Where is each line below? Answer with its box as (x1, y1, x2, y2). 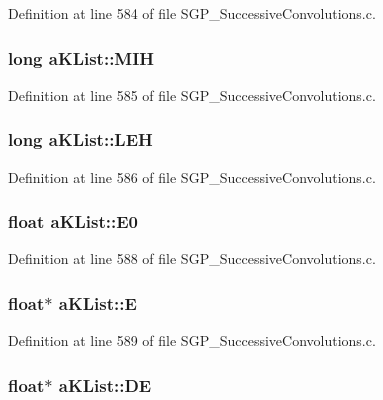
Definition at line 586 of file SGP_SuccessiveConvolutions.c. (8, 166, 376, 187)
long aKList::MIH (8, 45, 155, 70)
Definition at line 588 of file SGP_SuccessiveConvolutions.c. (8, 248, 376, 269)
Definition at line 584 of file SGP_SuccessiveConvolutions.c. (8, 3, 376, 23)
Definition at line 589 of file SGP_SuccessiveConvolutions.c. (8, 330, 376, 351)
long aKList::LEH (8, 127, 153, 152)
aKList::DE (58, 372, 152, 397)
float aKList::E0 (8, 209, 138, 234)
